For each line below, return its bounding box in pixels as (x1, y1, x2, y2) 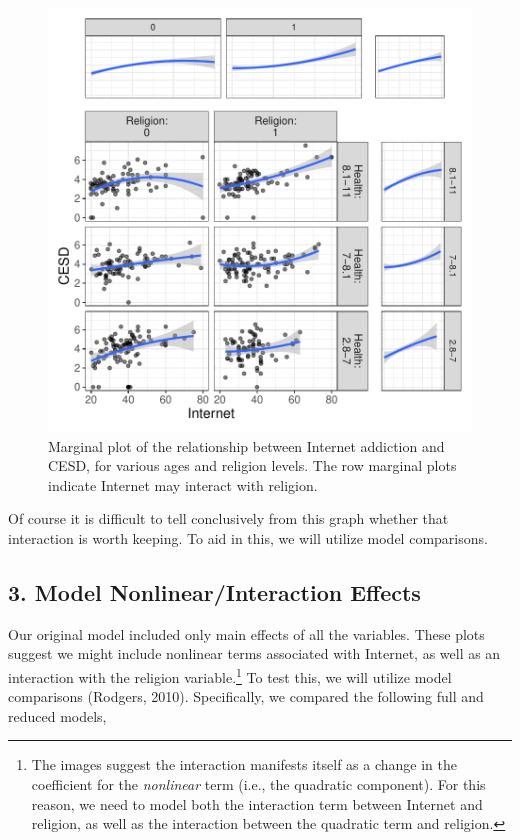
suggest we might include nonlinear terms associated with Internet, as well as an (8, 643, 501, 664)
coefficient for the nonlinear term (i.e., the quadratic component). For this (31, 773, 486, 794)
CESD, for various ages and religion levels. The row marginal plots (48, 455, 457, 476)
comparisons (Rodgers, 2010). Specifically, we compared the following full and (8, 686, 484, 707)
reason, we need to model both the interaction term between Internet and (31, 793, 483, 814)
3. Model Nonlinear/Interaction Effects (8, 576, 421, 607)
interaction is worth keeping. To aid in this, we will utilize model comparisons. (8, 527, 488, 548)
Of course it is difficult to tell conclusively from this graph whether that (8, 508, 449, 529)
